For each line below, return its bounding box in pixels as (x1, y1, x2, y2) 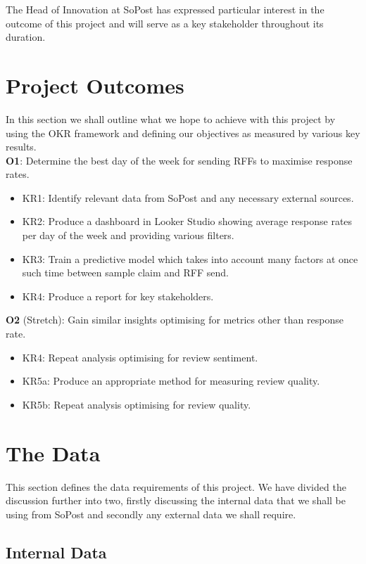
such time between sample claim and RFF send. (22, 265, 229, 280)
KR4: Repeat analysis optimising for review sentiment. (22, 350, 258, 364)
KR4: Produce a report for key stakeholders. (22, 288, 214, 303)
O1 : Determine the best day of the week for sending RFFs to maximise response (6, 153, 353, 167)
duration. (6, 30, 46, 44)
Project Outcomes (6, 70, 184, 99)
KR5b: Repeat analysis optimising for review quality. (22, 397, 251, 411)
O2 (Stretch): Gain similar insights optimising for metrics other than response (6, 312, 343, 327)
